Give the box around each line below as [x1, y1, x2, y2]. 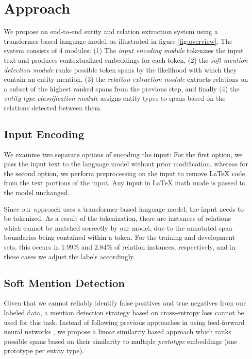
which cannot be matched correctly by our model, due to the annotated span [4, 222, 233, 233]
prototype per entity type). [4, 345, 84, 356]
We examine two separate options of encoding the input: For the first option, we [4, 149, 243, 159]
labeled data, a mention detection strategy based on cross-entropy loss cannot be [4, 307, 244, 317]
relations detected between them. [4, 102, 102, 112]
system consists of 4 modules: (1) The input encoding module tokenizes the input [4, 45, 244, 55]
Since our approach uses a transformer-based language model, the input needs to [4, 203, 244, 214]
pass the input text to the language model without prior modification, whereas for [4, 159, 248, 169]
